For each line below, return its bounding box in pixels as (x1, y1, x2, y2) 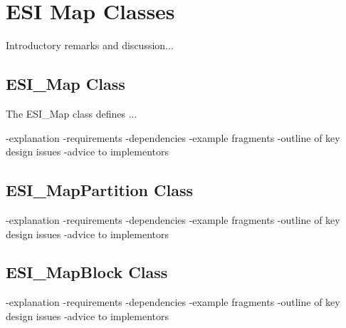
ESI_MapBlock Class (6, 261, 168, 283)
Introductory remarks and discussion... (6, 38, 174, 53)
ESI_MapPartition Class (6, 179, 193, 201)
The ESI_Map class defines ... (6, 106, 137, 121)
